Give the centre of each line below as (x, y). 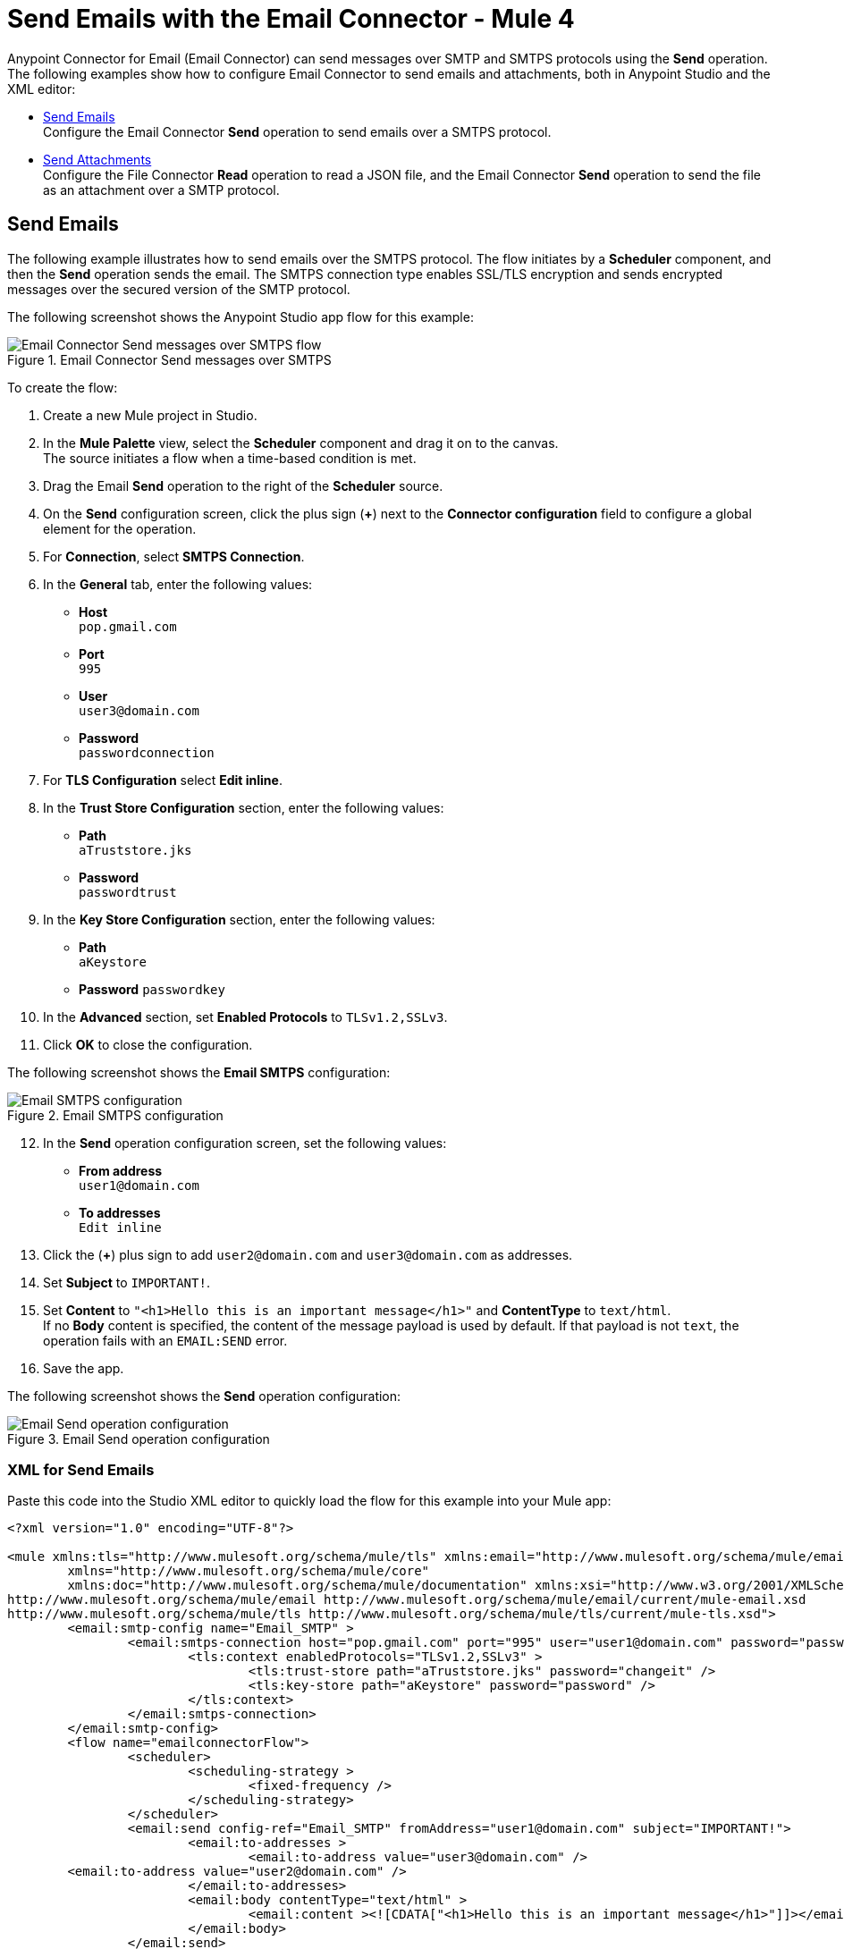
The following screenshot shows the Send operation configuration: (204, 1396)
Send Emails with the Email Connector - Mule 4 (291, 19)
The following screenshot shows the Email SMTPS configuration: (199, 1072)
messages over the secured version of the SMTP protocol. (179, 289)
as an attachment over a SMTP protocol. (161, 190)
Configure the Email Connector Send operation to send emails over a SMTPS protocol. (297, 131)
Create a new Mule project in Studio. (150, 415)
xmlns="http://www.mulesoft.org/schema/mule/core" (249, 1571)
